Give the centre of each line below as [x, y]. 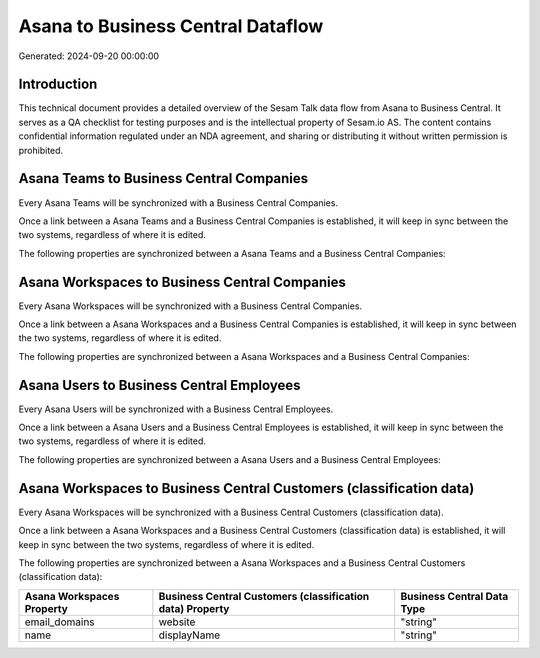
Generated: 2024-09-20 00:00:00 [89, 56]
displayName [189, 635]
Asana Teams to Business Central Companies [163, 178]
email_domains [59, 622]
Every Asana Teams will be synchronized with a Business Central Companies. [178, 202]
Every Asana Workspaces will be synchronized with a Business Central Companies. [190, 306]
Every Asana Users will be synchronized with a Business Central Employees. [176, 409]
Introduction [58, 84]
